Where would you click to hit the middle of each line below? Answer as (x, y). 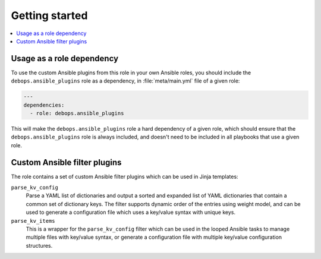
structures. (39, 245)
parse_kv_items (33, 221)
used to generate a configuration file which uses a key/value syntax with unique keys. (131, 212)
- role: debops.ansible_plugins (77, 113)
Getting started (49, 15)
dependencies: (44, 105)
